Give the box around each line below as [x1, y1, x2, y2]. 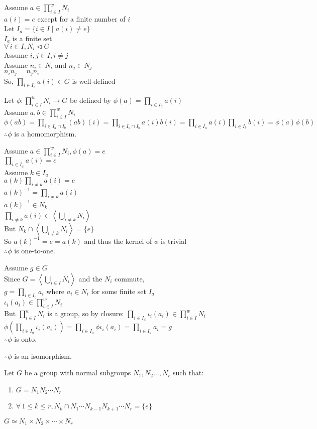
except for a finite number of [37, 13, 126, 24]
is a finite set [12, 33, 52, 43]
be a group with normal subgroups [24, 367, 131, 378]
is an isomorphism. [14, 350, 72, 361]
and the [78, 273, 102, 283]
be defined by [69, 94, 112, 105]
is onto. [14, 334, 37, 344]
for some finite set [91, 285, 146, 296]
